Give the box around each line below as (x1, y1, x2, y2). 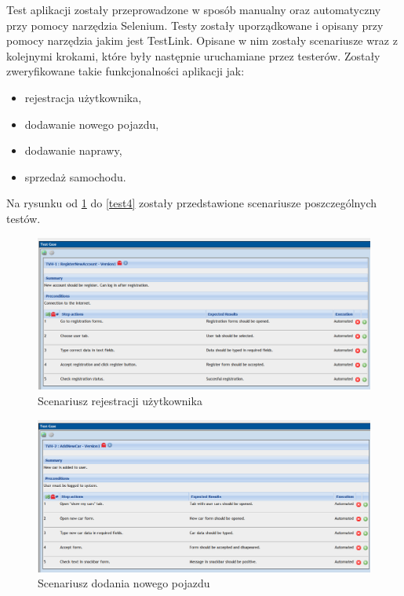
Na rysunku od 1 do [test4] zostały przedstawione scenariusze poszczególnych (6, 195, 377, 211)
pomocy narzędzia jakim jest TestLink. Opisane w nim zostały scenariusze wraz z (6, 32, 398, 49)
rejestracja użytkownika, (24, 89, 142, 105)
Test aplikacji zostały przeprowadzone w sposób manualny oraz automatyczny (6, 2, 381, 17)
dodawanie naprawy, (24, 142, 122, 159)
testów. (6, 210, 41, 226)
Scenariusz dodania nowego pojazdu (38, 575, 210, 591)
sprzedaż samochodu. (24, 168, 126, 185)
